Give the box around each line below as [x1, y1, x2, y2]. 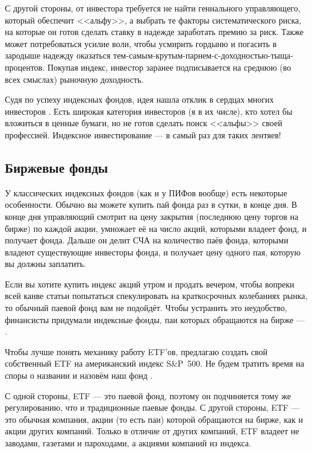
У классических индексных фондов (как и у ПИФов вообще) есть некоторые [5, 186, 287, 199]
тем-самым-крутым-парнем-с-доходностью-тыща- [113, 49, 293, 62]
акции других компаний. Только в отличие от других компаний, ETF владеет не [5, 425, 299, 437]
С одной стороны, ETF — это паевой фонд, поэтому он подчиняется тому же [5, 389, 291, 402]
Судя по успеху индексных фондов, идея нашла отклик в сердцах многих [5, 93, 274, 106]
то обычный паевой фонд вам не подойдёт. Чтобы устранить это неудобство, [5, 301, 287, 314]
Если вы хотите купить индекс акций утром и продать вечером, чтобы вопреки [5, 277, 295, 290]
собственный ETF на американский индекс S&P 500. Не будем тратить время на [5, 357, 304, 370]
